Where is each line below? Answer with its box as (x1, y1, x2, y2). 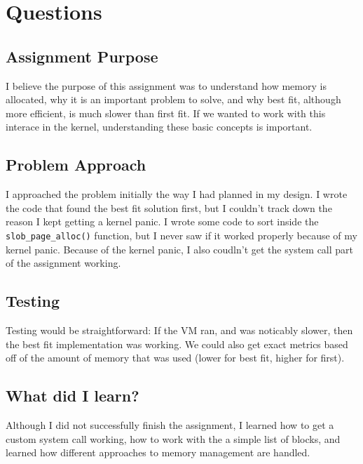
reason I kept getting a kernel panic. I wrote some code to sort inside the (6, 214, 319, 229)
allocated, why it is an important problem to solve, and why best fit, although (6, 92, 341, 107)
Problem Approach (6, 154, 146, 175)
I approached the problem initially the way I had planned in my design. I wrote (6, 187, 348, 201)
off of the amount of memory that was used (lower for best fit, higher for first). (6, 350, 345, 365)
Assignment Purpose (6, 45, 158, 67)
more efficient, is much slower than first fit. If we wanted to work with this (6, 105, 326, 120)
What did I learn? (6, 385, 139, 406)
